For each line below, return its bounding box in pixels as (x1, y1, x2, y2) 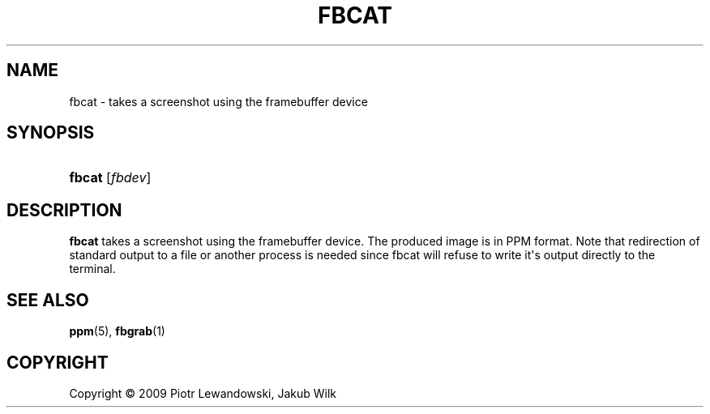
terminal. (69, 262, 116, 276)
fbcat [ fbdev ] (69, 169, 152, 186)
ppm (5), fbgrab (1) (69, 324, 165, 339)
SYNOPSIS (6, 122, 95, 143)
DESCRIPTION (6, 199, 122, 220)
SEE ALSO (6, 289, 89, 310)
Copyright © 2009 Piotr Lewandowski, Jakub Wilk (69, 386, 337, 400)
